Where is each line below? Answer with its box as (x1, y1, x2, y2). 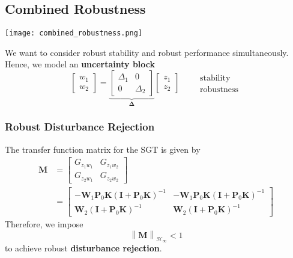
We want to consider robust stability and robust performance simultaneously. (5, 46, 289, 58)
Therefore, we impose (5, 218, 83, 230)
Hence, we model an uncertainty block (5, 58, 156, 70)
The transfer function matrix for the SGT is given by (5, 143, 201, 155)
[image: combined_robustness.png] (5, 29, 143, 38)
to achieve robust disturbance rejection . (5, 242, 162, 254)
